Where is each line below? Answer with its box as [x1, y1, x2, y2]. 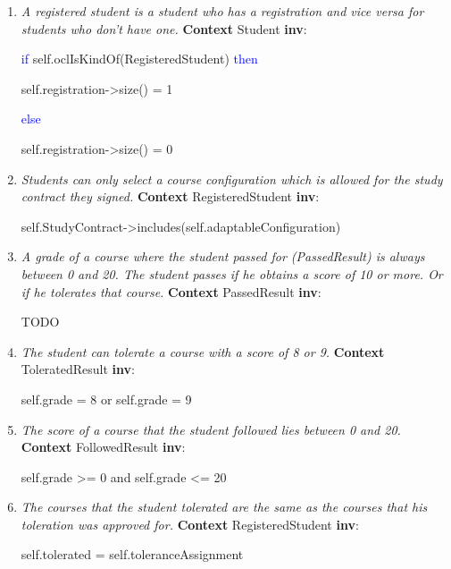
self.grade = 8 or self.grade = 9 [21, 389, 192, 408]
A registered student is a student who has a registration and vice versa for [21, 2, 424, 20]
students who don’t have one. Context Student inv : [21, 19, 307, 38]
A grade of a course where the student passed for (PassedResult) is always [21, 247, 425, 266]
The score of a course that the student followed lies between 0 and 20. [21, 420, 401, 438]
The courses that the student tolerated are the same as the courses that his [21, 497, 428, 516]
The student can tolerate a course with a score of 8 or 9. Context [21, 342, 385, 361]
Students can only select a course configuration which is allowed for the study [21, 169, 443, 188]
